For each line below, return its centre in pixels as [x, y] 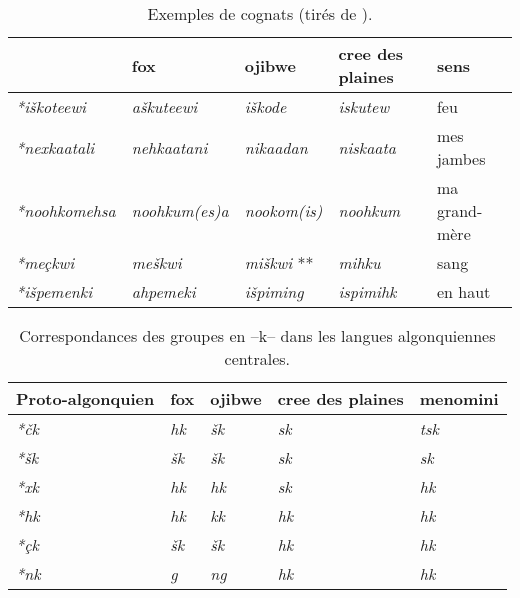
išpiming [274, 291]
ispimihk [367, 291]
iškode [265, 106]
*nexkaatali [55, 147]
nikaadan [276, 147]
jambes [461, 158]
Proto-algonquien [85, 398]
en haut [463, 291]
